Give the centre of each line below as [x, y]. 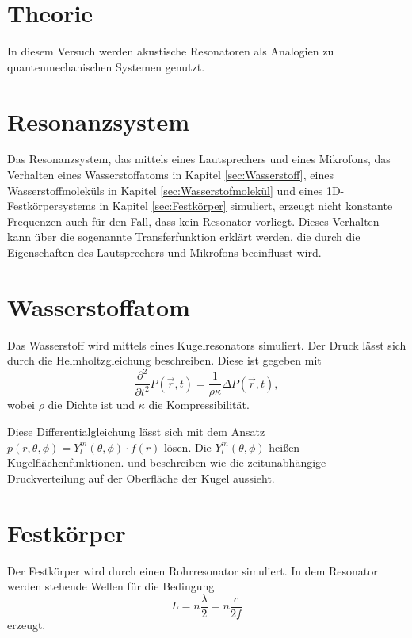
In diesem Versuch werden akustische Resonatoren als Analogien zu [171, 51]
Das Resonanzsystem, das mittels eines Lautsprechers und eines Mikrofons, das [199, 159]
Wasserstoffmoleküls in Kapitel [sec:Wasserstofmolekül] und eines [165, 190]
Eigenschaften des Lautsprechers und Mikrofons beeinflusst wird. [164, 252]
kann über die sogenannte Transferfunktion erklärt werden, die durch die [184, 237]
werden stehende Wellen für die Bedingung [111, 586]
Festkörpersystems [51, 206]
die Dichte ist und [92, 405]
